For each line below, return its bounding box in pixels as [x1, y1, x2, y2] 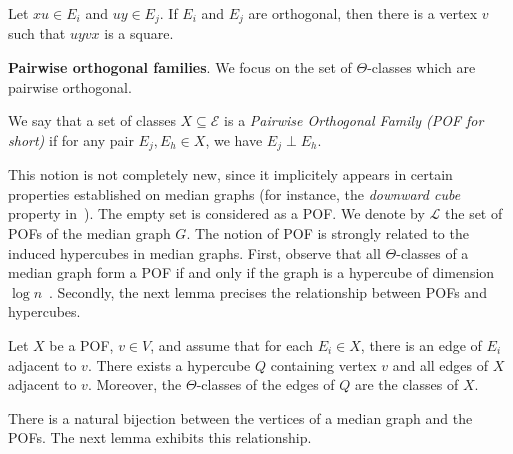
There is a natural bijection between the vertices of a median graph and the [8, 407, 473, 428]
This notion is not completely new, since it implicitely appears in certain [8, 164, 453, 185]
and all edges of [392, 354, 489, 375]
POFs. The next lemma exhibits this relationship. [8, 427, 312, 448]
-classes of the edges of [196, 374, 335, 395]
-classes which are [367, 57, 476, 78]
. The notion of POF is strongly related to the [186, 223, 469, 244]
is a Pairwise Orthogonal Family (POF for [224, 110, 484, 131]
